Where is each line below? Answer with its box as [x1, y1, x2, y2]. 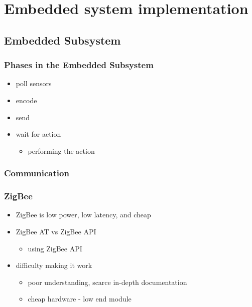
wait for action [16, 129, 61, 139]
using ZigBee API [28, 243, 82, 253]
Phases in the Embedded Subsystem [4, 59, 154, 71]
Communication [4, 167, 69, 179]
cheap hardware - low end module [28, 293, 132, 304]
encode [16, 95, 37, 105]
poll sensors [16, 78, 52, 89]
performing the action [28, 145, 95, 156]
